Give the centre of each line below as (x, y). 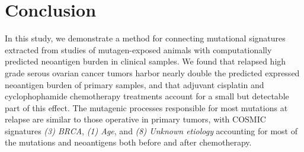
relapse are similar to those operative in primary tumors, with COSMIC (135, 119)
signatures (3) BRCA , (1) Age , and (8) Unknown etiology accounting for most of (151, 130)
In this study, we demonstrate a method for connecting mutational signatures (145, 38)
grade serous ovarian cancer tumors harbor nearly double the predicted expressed (152, 72)
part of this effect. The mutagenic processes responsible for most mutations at (146, 107)
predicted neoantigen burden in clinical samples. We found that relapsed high (145, 61)
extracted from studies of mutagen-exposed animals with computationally (138, 49)
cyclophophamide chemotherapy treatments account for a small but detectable (147, 96)
